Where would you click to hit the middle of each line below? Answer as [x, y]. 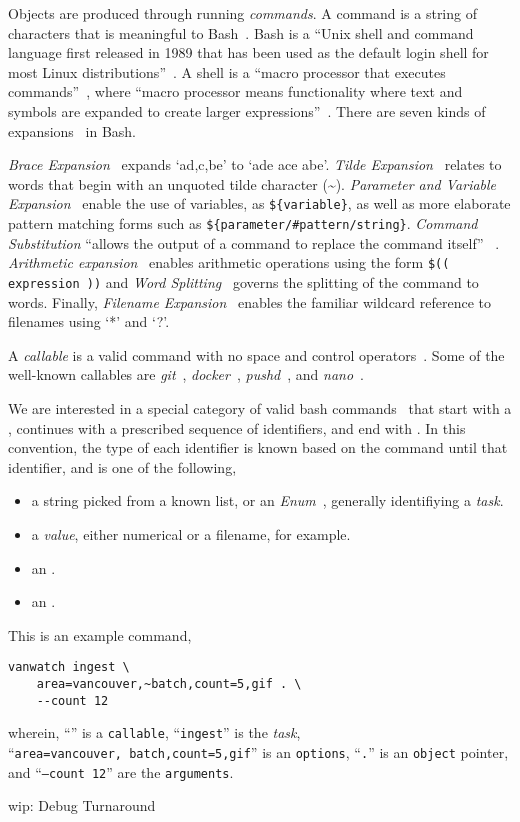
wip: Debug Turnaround [82, 805]
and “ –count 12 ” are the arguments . [121, 771]
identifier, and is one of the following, [122, 466]
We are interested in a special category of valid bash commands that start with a [260, 407]
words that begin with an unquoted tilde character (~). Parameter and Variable [252, 183]
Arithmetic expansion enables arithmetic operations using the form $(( [229, 262]
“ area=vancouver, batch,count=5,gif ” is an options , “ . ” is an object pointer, [258, 751]
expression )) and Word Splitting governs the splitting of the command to [243, 281]
